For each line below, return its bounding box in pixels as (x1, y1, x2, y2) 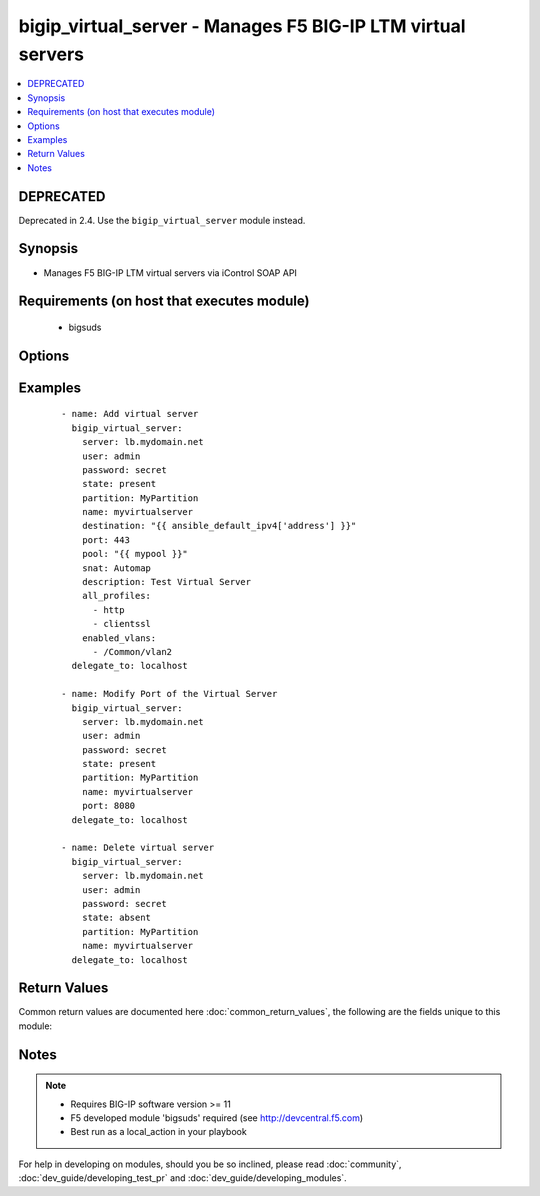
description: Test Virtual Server (81, 576, 252, 588)
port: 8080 (81, 800, 136, 812)
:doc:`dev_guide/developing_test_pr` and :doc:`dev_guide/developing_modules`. (18, 1172, 347, 1184)
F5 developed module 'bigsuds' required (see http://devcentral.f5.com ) (70, 1112, 364, 1124)
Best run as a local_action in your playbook (70, 1126, 247, 1138)
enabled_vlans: (81, 632, 157, 644)
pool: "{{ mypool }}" (81, 548, 189, 560)
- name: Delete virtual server (61, 842, 215, 854)
